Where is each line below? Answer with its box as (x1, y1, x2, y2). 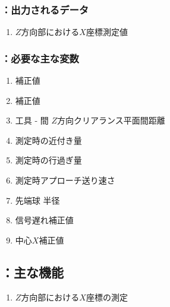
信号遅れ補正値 (15, 214, 74, 226)
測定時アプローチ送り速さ (15, 174, 115, 186)
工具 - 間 (15, 114, 49, 126)
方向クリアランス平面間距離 (57, 114, 165, 126)
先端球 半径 (15, 194, 60, 206)
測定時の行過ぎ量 (15, 154, 82, 166)
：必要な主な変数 (1, 50, 79, 65)
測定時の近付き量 (15, 134, 82, 146)
